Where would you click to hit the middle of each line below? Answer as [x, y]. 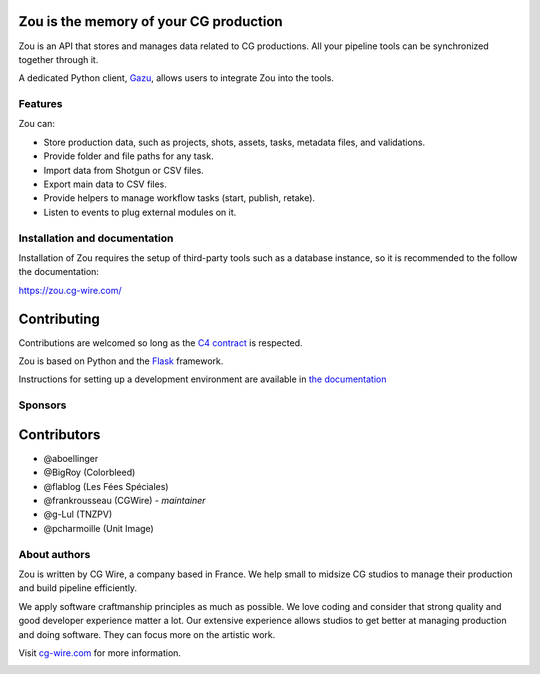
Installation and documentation [96, 238]
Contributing [59, 318]
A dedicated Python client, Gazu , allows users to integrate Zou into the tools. [176, 78]
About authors [54, 554]
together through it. [58, 59]
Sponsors [42, 405]
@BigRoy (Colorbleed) [89, 472]
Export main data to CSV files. [105, 184]
